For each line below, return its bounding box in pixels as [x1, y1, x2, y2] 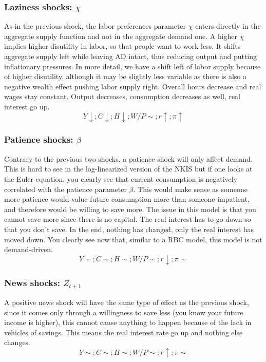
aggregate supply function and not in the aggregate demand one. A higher [4, 30, 238, 41]
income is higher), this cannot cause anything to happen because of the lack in [4, 317, 252, 328]
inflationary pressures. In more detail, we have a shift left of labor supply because [4, 61, 261, 71]
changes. [4, 337, 31, 348]
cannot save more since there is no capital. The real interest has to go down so [4, 214, 251, 224]
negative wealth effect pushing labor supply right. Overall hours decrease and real [4, 81, 261, 91]
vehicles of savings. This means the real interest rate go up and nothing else [4, 327, 243, 337]
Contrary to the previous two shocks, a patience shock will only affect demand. [4, 153, 253, 164]
